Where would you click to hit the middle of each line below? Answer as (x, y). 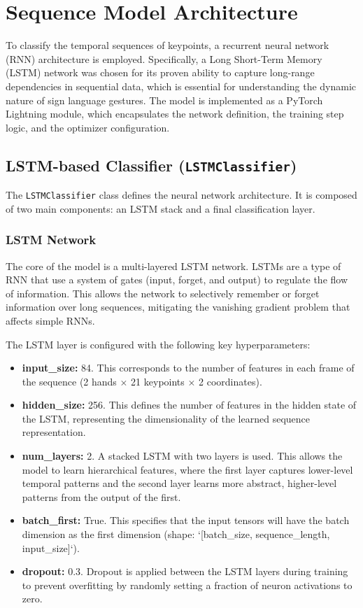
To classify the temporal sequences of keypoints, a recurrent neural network (168, 45)
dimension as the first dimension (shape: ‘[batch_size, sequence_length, (176, 534)
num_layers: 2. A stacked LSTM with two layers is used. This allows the (182, 456)
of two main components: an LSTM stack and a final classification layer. (161, 208)
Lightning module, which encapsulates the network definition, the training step (175, 114)
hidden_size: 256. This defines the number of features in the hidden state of (189, 405)
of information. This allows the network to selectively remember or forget (163, 293)
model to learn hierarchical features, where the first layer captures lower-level (187, 469)
